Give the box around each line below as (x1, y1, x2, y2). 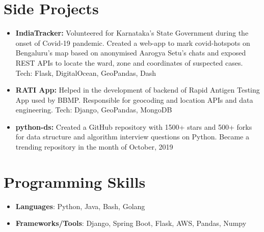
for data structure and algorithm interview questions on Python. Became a (15, 131, 249, 142)
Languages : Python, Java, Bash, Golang (15, 200, 145, 211)
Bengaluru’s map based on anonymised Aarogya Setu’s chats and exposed (15, 47, 246, 58)
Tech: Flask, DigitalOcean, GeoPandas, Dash (15, 67, 156, 78)
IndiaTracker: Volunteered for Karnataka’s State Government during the (15, 27, 249, 38)
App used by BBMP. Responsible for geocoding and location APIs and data (15, 94, 253, 105)
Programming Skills (4, 171, 146, 192)
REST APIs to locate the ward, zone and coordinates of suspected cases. (15, 57, 243, 68)
